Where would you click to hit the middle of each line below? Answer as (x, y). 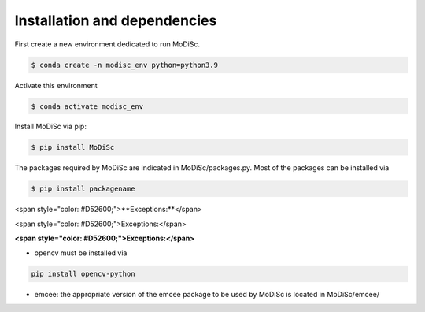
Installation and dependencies (116, 20)
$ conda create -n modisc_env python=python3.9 (124, 65)
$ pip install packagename (83, 189)
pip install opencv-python (83, 273)
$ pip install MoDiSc (73, 147)
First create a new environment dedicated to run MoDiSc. (107, 44)
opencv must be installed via (81, 253)
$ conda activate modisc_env (87, 106)
